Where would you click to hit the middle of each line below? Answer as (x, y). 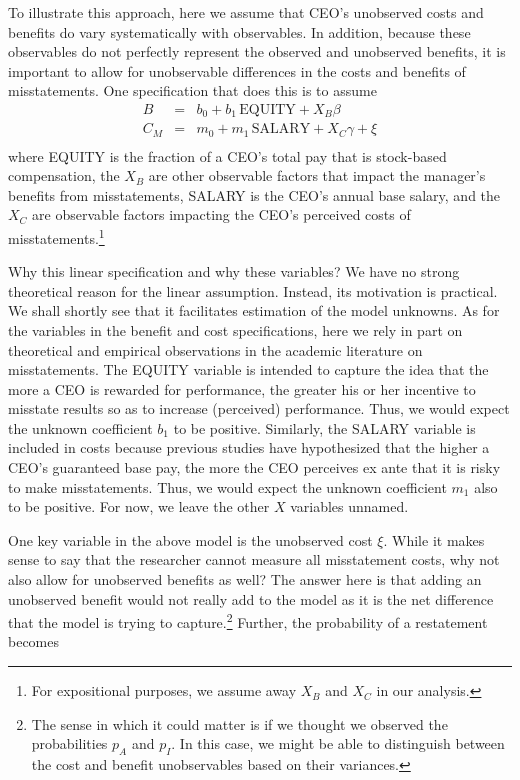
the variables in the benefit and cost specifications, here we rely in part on (235, 329)
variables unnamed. (349, 506)
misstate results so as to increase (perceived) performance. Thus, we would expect (259, 408)
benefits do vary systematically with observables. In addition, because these (239, 31)
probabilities (69, 743)
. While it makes (434, 539)
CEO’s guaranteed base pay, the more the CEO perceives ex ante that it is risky (254, 467)
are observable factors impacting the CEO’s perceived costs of (221, 214)
